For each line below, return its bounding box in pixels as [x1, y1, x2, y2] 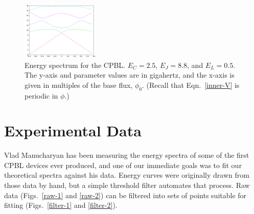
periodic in [25, 90, 58, 101]
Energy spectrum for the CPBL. [25, 59, 125, 70]
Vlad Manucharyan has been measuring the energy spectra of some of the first [4, 150, 249, 160]
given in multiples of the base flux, [25, 79, 133, 90]
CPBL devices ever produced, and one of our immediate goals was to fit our [4, 159, 242, 170]
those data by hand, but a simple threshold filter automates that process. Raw [4, 180, 250, 190]
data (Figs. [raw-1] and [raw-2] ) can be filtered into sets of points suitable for [4, 189, 247, 200]
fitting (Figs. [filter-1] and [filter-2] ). [4, 200, 118, 210]
